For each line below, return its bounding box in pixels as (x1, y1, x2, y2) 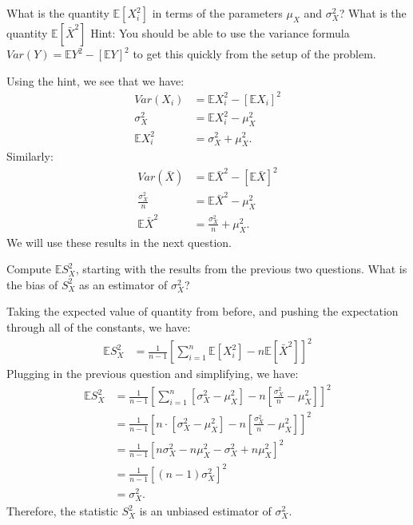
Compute (6, 261, 51, 277)
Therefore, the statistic (6, 503, 118, 519)
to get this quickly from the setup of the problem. (133, 46, 376, 62)
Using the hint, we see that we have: (6, 72, 185, 89)
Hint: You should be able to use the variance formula (90, 25, 350, 41)
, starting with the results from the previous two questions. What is (75, 261, 407, 277)
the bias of (6, 276, 58, 292)
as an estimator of (79, 276, 168, 292)
